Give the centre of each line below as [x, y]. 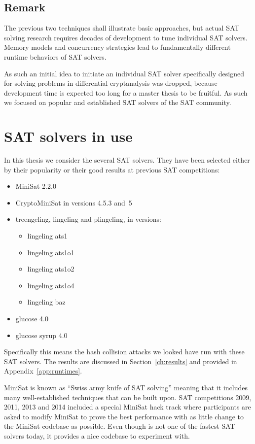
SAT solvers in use [68, 136]
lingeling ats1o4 [51, 285]
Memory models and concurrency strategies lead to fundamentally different [117, 47]
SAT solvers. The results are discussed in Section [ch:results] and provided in [121, 361]
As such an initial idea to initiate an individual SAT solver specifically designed [124, 73]
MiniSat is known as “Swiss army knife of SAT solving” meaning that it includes [126, 387]
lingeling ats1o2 [51, 269]
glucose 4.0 [32, 319]
